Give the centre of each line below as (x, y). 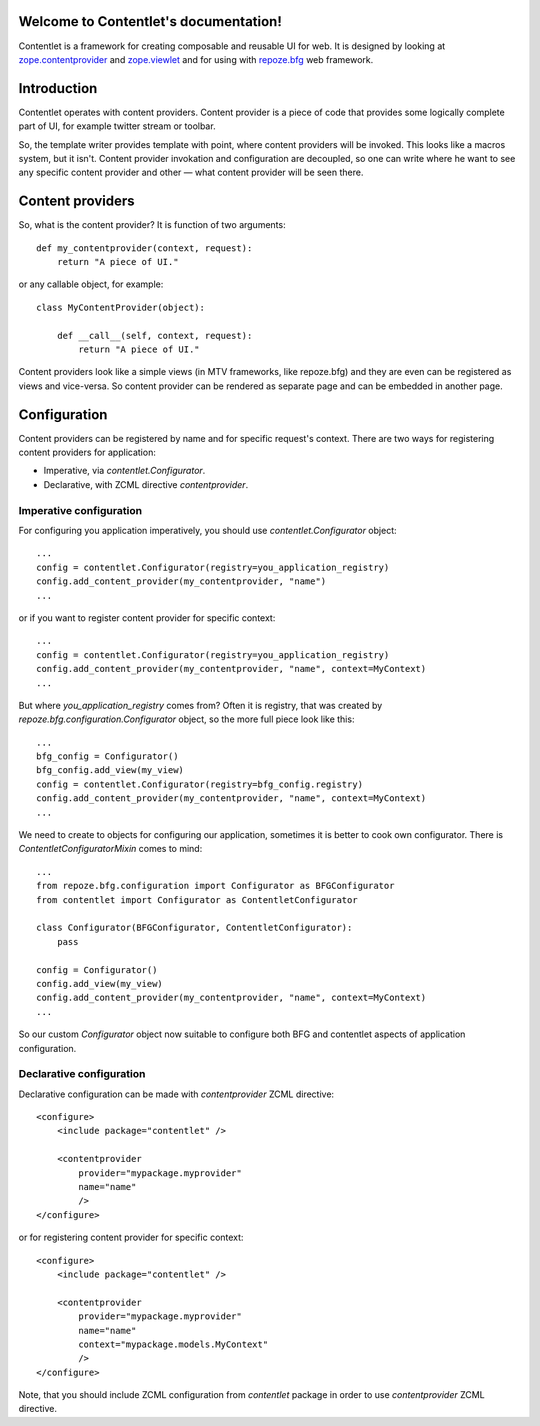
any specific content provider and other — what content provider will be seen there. (191, 172)
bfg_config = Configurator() (107, 756)
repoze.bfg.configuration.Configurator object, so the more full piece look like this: (186, 719)
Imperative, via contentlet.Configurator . (124, 471)
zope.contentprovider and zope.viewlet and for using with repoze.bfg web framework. (196, 59)
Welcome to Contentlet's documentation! (150, 21)
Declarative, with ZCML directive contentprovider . (146, 484)
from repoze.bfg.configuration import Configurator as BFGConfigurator (215, 886)
